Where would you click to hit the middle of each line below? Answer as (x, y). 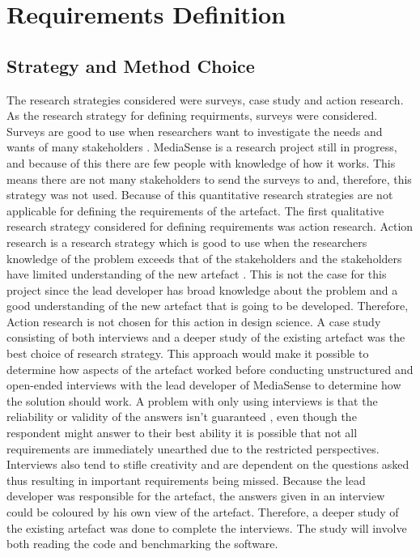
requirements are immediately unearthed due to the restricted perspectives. (193, 448)
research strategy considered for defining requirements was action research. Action (210, 226)
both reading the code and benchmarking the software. (142, 544)
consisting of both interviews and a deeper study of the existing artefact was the (206, 337)
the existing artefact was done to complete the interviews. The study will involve (207, 527)
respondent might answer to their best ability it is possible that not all (182, 433)
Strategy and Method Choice (131, 65)
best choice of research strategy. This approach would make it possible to (188, 353)
